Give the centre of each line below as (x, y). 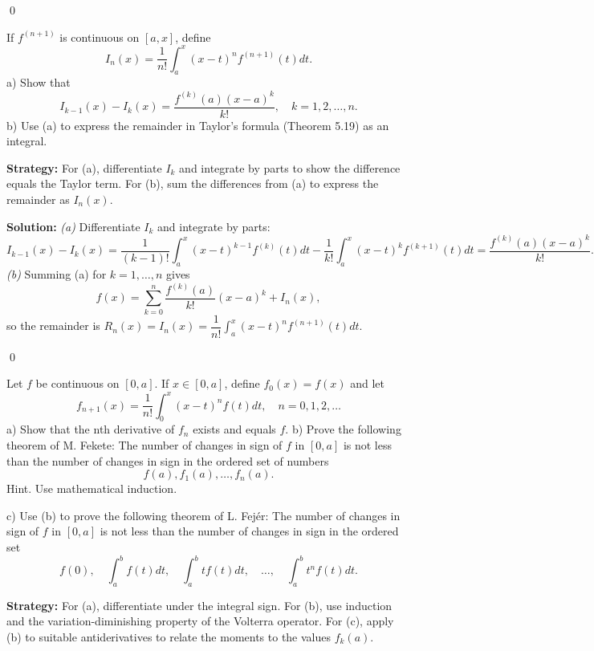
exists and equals (234, 429)
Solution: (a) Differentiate (73, 226)
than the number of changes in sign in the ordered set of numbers (168, 460)
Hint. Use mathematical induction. (92, 488)
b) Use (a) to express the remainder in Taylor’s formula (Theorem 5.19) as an (198, 125)
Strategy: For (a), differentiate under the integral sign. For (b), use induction (199, 605)
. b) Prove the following (343, 429)
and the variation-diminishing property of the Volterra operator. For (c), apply (200, 621)
